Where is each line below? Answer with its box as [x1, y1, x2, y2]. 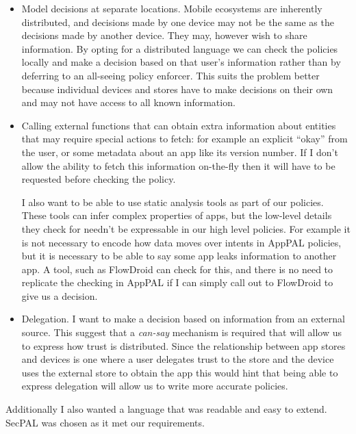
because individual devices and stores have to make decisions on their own [21, 81, 333, 96]
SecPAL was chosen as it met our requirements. [5, 415, 205, 429]
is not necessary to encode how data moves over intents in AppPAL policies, [21, 235, 342, 249]
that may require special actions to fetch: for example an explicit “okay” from [21, 131, 348, 146]
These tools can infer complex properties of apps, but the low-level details [21, 208, 332, 222]
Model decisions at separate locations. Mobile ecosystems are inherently [21, 1, 322, 15]
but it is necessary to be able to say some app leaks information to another [21, 248, 337, 263]
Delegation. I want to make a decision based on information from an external [21, 311, 345, 326]
